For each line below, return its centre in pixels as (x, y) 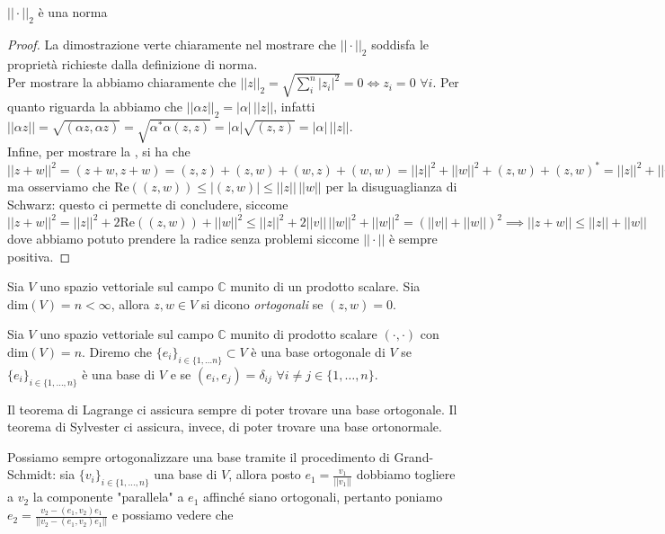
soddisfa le (400, 44)
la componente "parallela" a (108, 497)
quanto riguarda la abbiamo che (95, 106)
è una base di (119, 374)
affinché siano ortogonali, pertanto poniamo (323, 497)
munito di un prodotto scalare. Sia (325, 286)
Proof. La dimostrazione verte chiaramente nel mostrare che (172, 44)
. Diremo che (117, 352)
